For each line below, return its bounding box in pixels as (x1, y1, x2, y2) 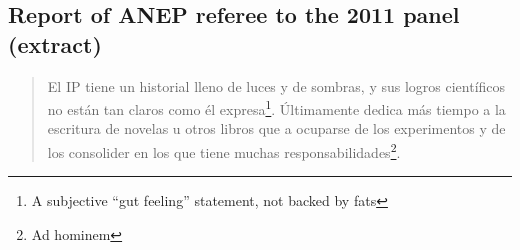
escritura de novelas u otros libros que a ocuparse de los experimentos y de (47, 118, 506, 139)
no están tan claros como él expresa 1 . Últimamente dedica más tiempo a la (47, 96, 506, 119)
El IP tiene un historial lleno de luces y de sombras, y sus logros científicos (47, 75, 506, 96)
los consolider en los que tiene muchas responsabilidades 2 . (47, 139, 401, 162)
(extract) (8, 28, 102, 59)
